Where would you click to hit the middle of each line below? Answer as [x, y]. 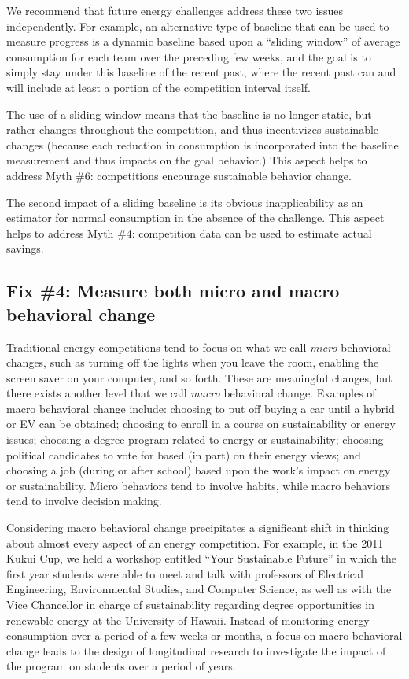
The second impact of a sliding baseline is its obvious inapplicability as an [185, 202]
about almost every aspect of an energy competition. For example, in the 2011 [195, 542]
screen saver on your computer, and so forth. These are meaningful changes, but [199, 377]
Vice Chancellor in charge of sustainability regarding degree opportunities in [190, 604]
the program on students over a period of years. [121, 666]
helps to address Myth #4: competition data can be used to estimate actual [189, 232]
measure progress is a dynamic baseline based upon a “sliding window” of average [203, 41]
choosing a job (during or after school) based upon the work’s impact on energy [199, 470]
